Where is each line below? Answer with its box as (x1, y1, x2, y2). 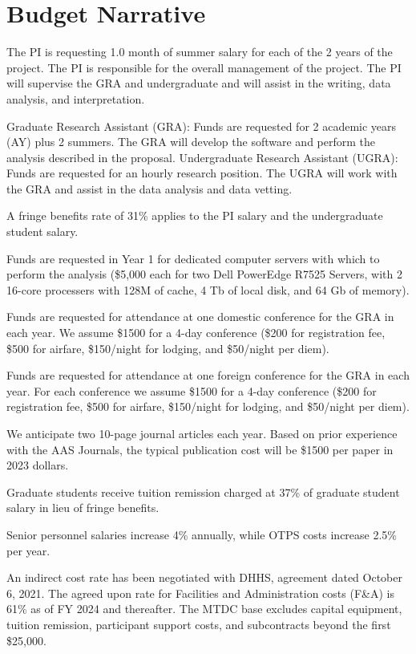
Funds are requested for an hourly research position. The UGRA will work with (6, 165, 398, 181)
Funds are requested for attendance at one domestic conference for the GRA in (6, 308, 394, 325)
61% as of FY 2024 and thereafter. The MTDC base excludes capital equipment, (6, 600, 402, 617)
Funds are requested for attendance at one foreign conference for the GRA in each (6, 367, 410, 384)
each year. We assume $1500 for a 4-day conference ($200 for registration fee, (6, 324, 386, 341)
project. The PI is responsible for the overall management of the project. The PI (6, 59, 402, 75)
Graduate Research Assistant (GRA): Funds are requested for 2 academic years (6, 117, 397, 134)
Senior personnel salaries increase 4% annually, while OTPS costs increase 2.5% (6, 526, 398, 542)
